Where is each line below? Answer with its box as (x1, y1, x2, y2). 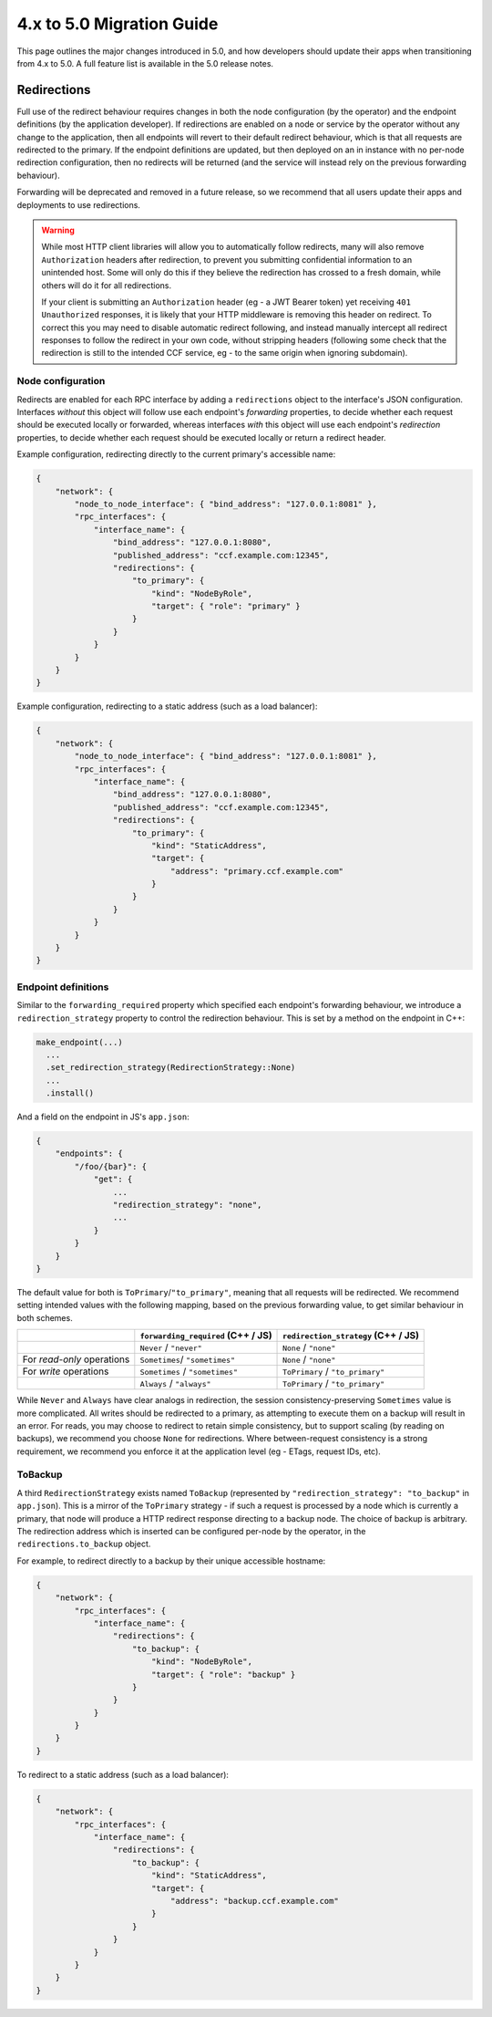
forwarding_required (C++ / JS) (139, 1329, 272, 1342)
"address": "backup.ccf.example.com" (169, 1896, 339, 1906)
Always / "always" (139, 1378, 211, 1390)
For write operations (22, 1365, 109, 1378)
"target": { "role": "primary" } (150, 601, 301, 611)
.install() (46, 1088, 95, 1098)
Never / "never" (139, 1341, 202, 1354)
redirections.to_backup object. (16, 1538, 151, 1550)
